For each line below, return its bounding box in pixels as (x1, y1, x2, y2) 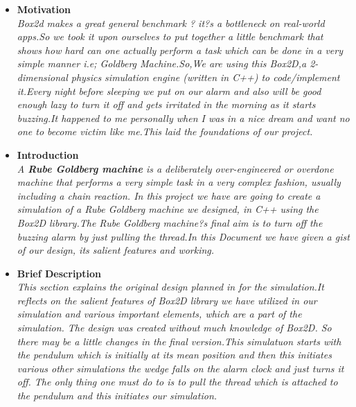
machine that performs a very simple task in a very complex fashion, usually (17, 175, 341, 189)
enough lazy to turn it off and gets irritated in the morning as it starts (17, 97, 316, 112)
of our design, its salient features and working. (17, 243, 215, 257)
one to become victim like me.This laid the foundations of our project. (17, 124, 313, 139)
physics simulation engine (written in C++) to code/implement (71, 69, 340, 84)
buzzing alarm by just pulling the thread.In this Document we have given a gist (17, 229, 350, 243)
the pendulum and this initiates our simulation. (17, 388, 217, 403)
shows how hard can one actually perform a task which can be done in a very (17, 42, 343, 57)
